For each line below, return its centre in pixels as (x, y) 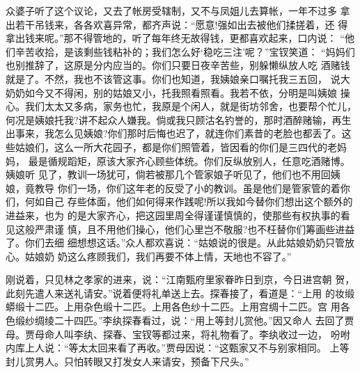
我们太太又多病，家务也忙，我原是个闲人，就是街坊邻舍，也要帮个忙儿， (190, 106)
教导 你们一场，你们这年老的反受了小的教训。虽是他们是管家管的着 (187, 188)
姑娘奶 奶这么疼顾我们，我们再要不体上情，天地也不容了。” (158, 256)
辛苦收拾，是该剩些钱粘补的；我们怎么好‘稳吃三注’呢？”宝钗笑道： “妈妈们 (185, 51)
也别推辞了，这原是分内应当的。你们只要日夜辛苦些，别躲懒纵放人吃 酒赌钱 (178, 65)
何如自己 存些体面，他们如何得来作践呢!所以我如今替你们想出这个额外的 (189, 201)
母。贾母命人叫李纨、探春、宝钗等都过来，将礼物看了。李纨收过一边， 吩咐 (178, 334)
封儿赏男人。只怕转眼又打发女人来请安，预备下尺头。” (127, 361)
